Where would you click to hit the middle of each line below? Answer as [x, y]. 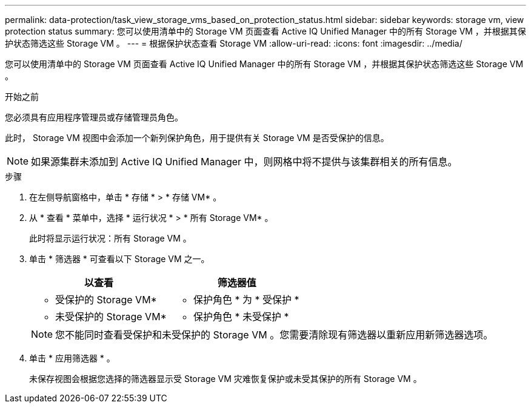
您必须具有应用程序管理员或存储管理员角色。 [94, 117]
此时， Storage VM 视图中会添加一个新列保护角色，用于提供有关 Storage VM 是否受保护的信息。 [197, 138]
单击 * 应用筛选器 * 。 [72, 358]
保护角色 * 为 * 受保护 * [246, 300]
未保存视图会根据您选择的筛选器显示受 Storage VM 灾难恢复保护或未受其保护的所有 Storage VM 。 [225, 379]
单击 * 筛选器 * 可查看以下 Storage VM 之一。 [119, 259]
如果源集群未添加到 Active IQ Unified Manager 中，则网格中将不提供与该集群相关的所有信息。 [244, 162]
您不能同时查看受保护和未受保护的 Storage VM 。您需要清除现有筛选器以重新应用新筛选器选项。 [274, 335]
